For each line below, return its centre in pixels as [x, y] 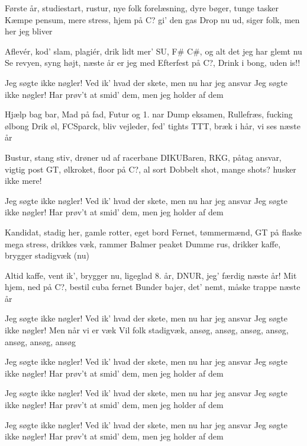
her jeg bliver [29, 31]
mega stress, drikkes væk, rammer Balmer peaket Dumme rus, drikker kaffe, [143, 243]
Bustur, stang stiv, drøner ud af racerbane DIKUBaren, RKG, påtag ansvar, [143, 157]
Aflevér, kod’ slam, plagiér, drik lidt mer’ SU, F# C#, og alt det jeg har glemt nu [153, 51]
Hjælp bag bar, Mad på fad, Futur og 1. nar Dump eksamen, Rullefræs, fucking [149, 114]
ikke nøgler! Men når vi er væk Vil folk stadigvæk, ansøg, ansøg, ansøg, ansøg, [147, 330]
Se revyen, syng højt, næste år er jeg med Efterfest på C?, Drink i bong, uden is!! [153, 63]
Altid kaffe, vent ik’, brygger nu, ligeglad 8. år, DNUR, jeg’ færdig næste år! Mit [151, 275]
